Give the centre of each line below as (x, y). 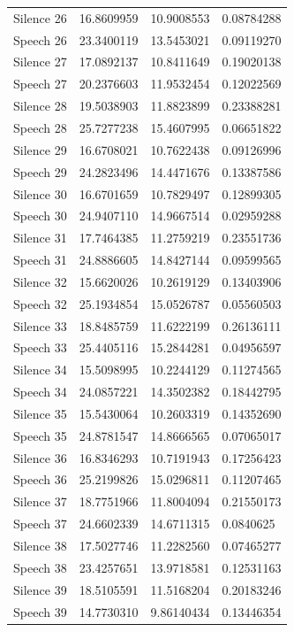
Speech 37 (40, 524)
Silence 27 (40, 62)
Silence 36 (40, 457)
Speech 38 (40, 567)
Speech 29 (40, 171)
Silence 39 (40, 589)
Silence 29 (40, 149)
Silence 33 (40, 325)
